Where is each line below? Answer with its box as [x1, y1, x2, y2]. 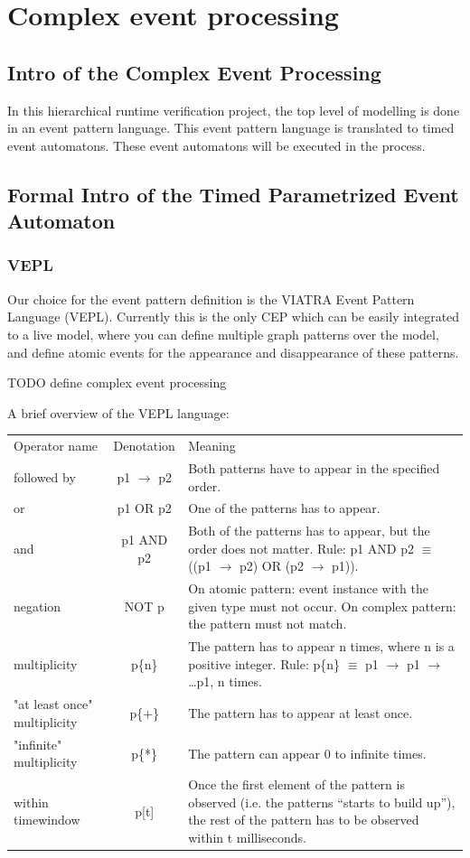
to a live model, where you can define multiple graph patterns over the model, [7, 324, 439, 343]
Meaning [188, 436, 236, 455]
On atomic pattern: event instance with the [188, 579, 428, 598]
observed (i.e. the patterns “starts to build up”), [188, 792, 456, 811]
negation [14, 596, 61, 615]
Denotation [113, 436, 175, 455]
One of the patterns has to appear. [188, 499, 381, 518]
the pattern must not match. [188, 614, 347, 633]
